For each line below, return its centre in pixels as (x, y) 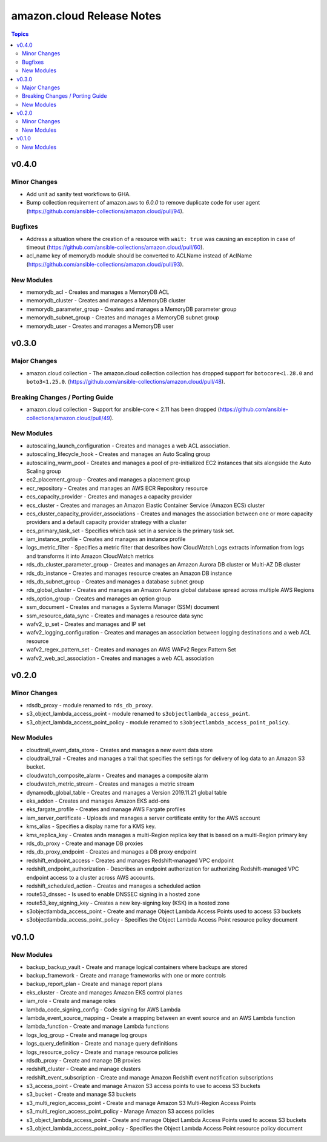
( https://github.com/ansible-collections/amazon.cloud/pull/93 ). (105, 264)
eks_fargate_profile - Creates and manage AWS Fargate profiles (106, 809)
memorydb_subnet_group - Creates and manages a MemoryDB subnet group (123, 318)
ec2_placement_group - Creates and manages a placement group (108, 480)
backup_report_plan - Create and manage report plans (94, 984)
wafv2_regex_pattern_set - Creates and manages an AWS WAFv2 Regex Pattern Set (131, 650)
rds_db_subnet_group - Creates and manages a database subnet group (115, 582)
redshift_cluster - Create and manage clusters (84, 1069)
